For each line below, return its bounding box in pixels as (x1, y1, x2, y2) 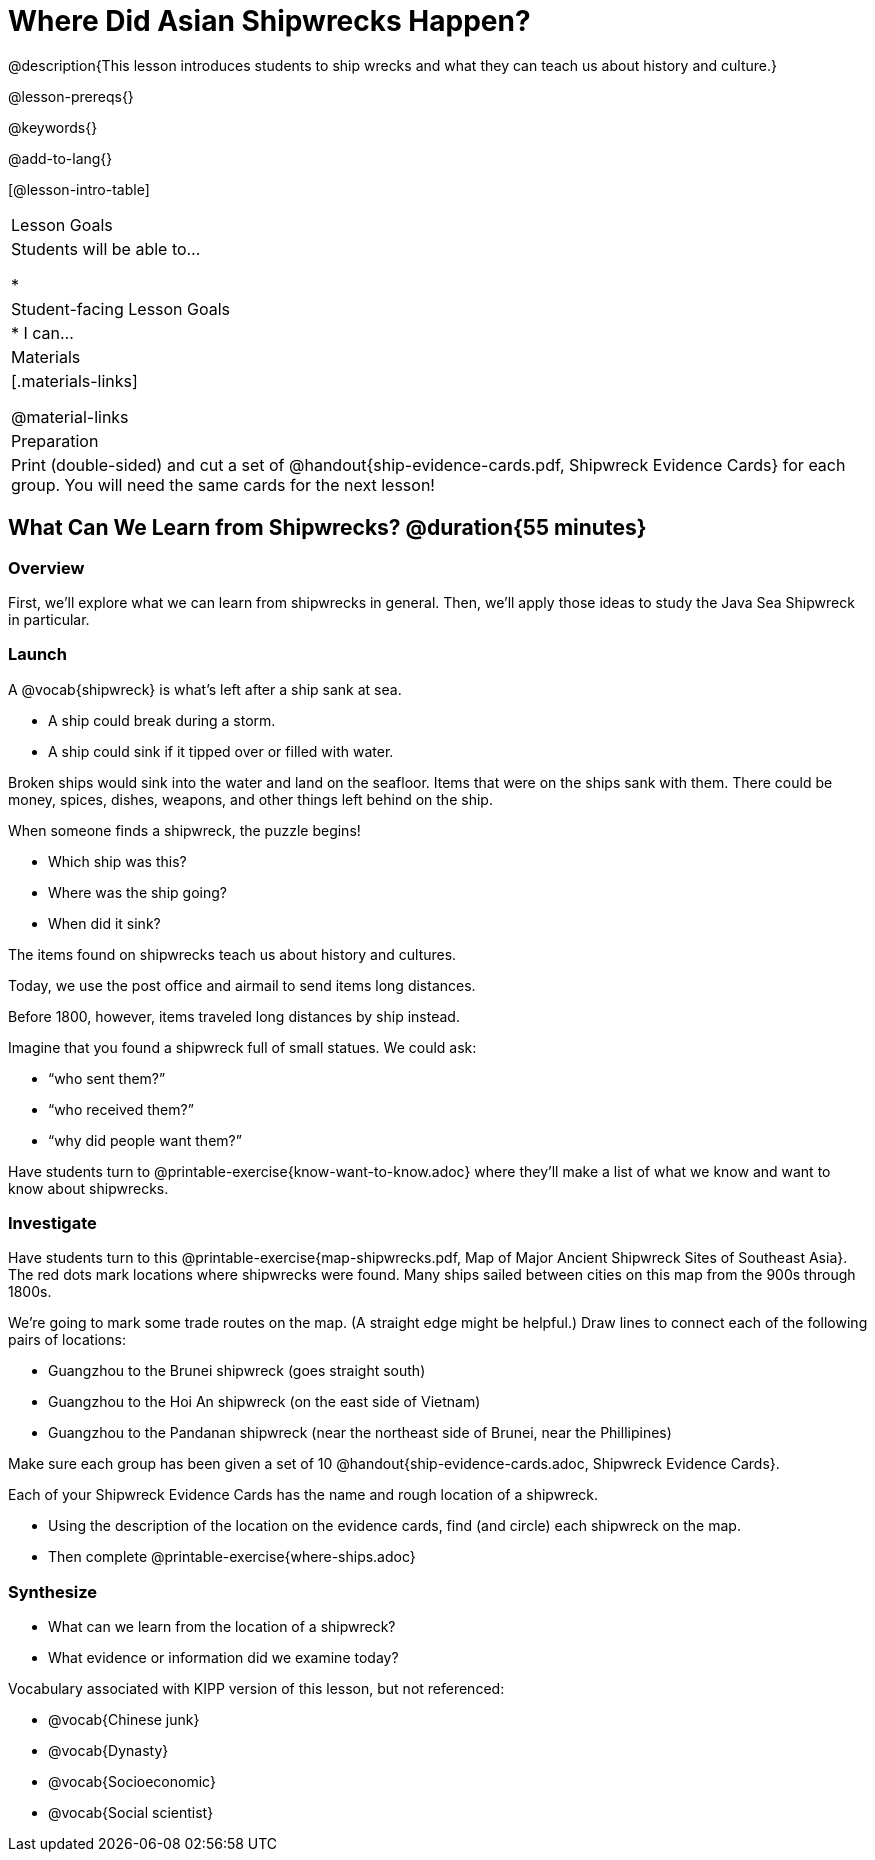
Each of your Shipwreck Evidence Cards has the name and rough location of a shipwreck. (8, 1486, 599, 1504)
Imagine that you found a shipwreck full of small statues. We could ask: (8, 1038, 477, 1056)
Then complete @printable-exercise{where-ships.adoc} (48, 1548, 416, 1566)
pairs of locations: (8, 1331, 126, 1349)
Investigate (8, 1213, 97, 1234)
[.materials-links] (11, 370, 138, 391)
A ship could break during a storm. (48, 711, 276, 729)
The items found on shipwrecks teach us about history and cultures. (8, 945, 457, 963)
